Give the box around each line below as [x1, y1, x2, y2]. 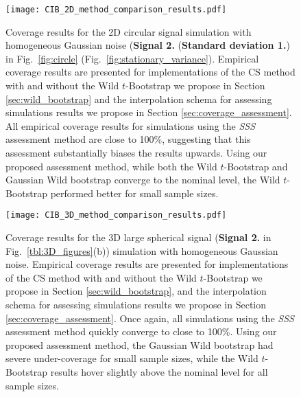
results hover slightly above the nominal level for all [50, 364, 268, 378]
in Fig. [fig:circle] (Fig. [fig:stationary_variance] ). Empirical [5, 51, 259, 65]
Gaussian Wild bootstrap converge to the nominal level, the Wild [5, 172, 280, 187]
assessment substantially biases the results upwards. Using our [5, 146, 267, 159]
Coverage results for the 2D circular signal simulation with [5, 24, 252, 38]
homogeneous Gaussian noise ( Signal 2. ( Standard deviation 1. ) [5, 38, 290, 52]
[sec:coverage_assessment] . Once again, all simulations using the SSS [5, 310, 294, 325]
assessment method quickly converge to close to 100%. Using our [5, 324, 277, 339]
